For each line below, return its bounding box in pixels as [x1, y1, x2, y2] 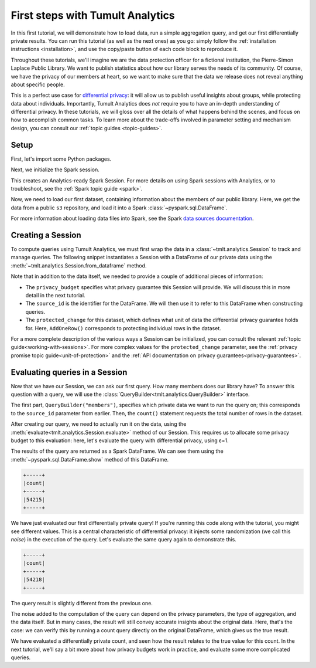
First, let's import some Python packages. [11, 155, 112, 162]
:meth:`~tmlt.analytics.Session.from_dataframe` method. [11, 262, 147, 269]
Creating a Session [11, 230, 81, 240]
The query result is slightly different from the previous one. [11, 599, 153, 606]
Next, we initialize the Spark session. [11, 166, 99, 173]
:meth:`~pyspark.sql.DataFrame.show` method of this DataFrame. [11, 456, 169, 463]
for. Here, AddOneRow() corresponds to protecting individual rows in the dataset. [25, 324, 222, 331]
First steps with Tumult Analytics [11, 9, 175, 22]
